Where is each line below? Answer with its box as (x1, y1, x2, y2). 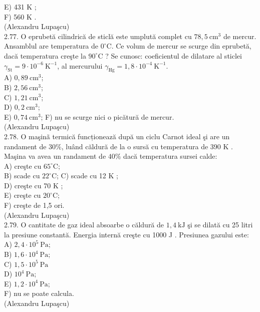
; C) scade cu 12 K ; (57, 170, 118, 181)
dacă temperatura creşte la (4, 50, 86, 61)
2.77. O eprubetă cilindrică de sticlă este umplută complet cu (4, 31, 192, 41)
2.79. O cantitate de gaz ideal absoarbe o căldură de (4, 219, 164, 230)
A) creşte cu (4, 160, 42, 171)
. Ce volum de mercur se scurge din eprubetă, (111, 41, 251, 51)
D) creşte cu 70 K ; (4, 180, 63, 190)
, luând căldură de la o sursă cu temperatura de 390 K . (61, 141, 233, 151)
